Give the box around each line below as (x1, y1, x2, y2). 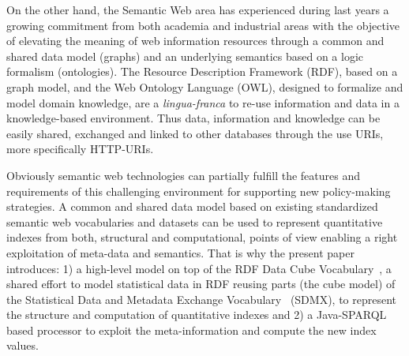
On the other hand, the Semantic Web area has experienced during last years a (6, 2, 389, 17)
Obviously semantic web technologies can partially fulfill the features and (6, 167, 361, 183)
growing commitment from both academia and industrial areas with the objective (6, 17, 400, 33)
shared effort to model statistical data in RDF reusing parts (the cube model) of (6, 275, 396, 292)
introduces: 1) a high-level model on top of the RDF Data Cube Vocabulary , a (6, 260, 392, 276)
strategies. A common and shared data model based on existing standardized (6, 198, 378, 215)
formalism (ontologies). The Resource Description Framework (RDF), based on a (6, 63, 398, 80)
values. (6, 337, 39, 354)
